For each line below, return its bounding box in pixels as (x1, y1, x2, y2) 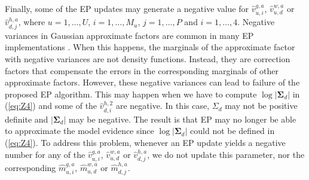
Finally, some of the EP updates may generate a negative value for (5, 2, 249, 14)
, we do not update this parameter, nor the (147, 148, 305, 160)
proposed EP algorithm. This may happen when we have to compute (5, 87, 257, 100)
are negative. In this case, (115, 99, 210, 112)
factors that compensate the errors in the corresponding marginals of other (5, 64, 279, 77)
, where (18, 16, 45, 28)
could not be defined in (190, 124, 275, 137)
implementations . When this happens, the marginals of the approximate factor (5, 41, 295, 53)
